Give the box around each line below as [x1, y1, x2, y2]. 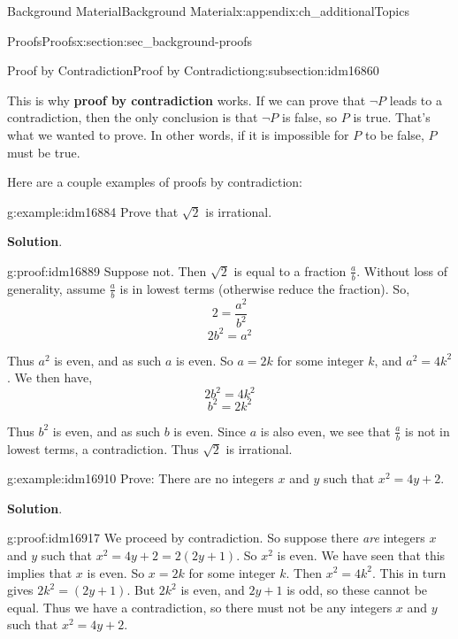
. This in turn [372, 563, 447, 581]
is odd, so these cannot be [286, 581, 428, 599]
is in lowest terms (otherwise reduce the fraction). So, [119, 279, 410, 297]
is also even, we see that [260, 421, 391, 440]
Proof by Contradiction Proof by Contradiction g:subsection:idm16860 [7, 61, 379, 80]
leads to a [389, 90, 442, 109]
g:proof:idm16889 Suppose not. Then [7, 261, 207, 280]
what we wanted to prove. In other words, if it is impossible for [7, 125, 349, 143]
